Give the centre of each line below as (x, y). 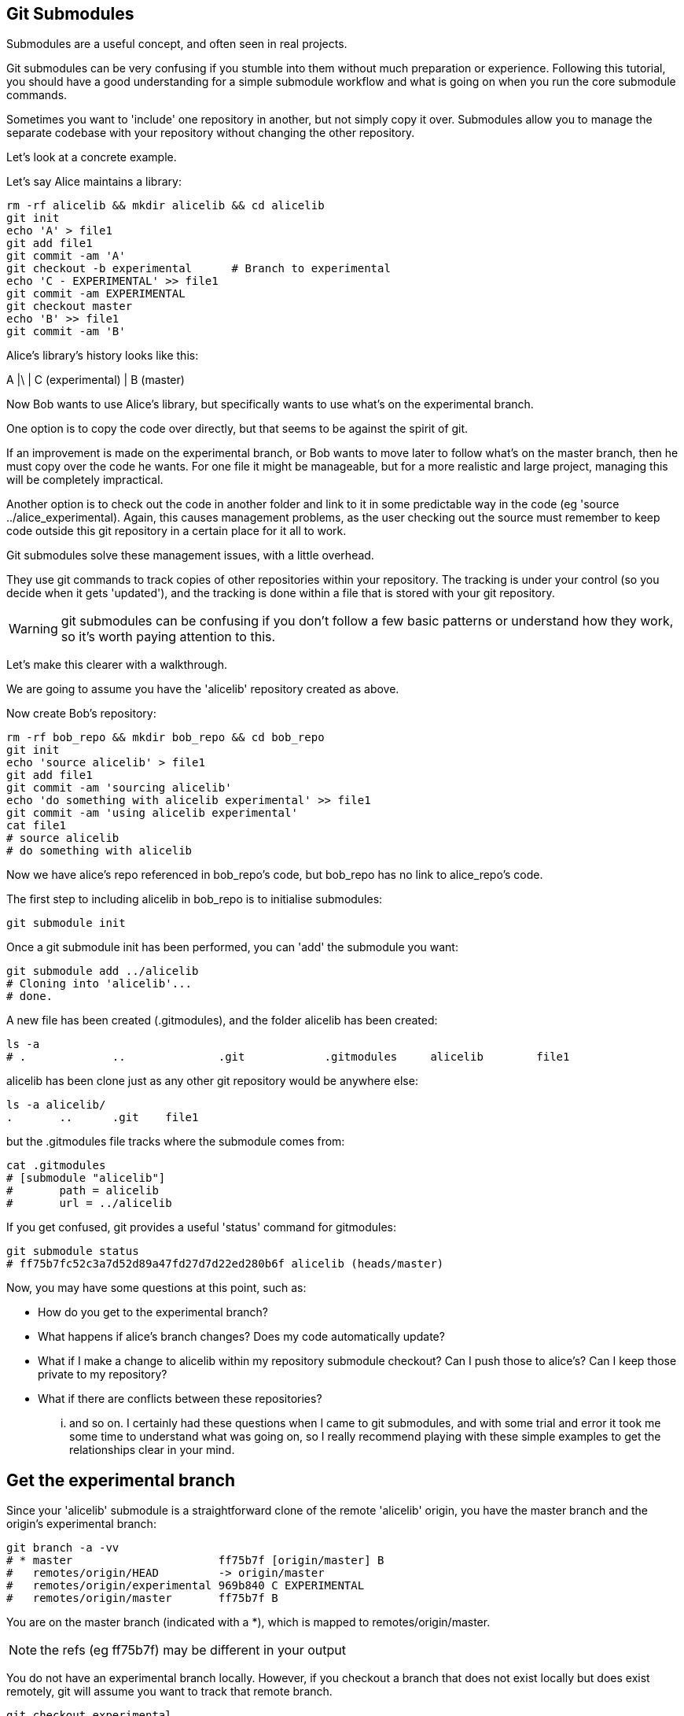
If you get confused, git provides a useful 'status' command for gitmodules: (201, 1227)
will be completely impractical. (85, 480)
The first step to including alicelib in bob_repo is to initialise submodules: (195, 899)
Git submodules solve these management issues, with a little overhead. (190, 555)
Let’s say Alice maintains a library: (94, 182)
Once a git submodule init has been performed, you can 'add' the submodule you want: (232, 947)
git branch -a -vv (63, 1548)
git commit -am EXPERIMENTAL (96, 294)
